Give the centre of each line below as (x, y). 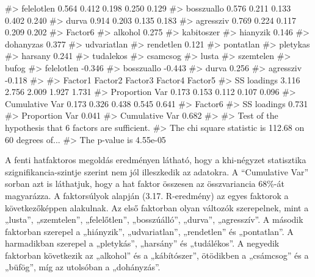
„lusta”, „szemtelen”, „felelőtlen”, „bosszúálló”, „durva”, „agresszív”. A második (154, 219)
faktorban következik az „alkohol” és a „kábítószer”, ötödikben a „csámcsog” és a (157, 255)
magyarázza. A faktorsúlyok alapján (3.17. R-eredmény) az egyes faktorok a (147, 195)
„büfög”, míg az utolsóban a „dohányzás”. (83, 267)
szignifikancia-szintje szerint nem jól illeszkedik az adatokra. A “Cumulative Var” (157, 171)
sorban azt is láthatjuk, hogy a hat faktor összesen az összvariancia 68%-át (145, 184)
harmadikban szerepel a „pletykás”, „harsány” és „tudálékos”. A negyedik (142, 243)
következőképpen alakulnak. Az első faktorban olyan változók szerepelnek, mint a (157, 207)
